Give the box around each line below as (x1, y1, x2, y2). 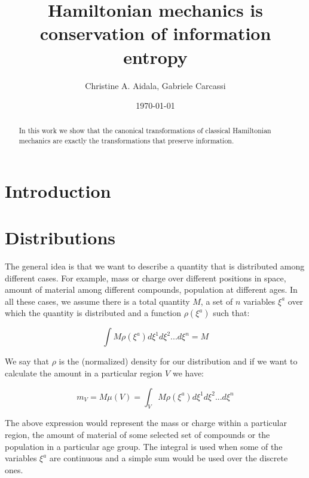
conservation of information (39, 21, 271, 45)
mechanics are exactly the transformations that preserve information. (19, 136, 234, 146)
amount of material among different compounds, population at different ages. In (5, 283, 298, 296)
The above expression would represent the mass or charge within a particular (5, 416, 287, 429)
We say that (5, 355, 49, 367)
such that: (213, 307, 250, 319)
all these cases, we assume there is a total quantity (5, 295, 190, 307)
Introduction (5, 178, 111, 203)
